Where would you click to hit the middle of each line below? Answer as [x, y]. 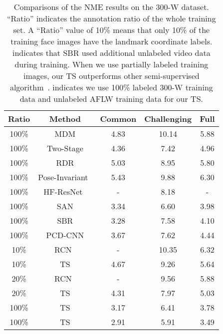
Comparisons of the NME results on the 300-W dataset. [111, 7]
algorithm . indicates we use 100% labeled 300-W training [111, 87]
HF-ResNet [63, 191]
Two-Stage [65, 148]
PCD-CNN [65, 235]
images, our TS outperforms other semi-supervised [111, 76]
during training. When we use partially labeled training [111, 64]
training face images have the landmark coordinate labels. [111, 41]
